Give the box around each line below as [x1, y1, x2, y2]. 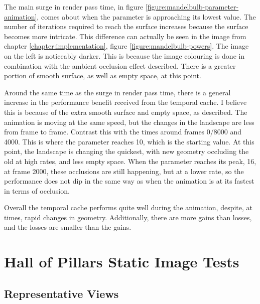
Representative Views [4, 285, 119, 301]
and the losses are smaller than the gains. [4, 222, 132, 232]
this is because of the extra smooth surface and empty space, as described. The [4, 106, 247, 117]
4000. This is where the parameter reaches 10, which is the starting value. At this [4, 136, 254, 146]
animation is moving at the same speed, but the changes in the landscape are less [4, 116, 254, 127]
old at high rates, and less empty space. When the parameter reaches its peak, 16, [4, 156, 256, 166]
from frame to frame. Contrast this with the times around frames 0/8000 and [4, 126, 242, 137]
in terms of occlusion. [4, 185, 70, 196]
